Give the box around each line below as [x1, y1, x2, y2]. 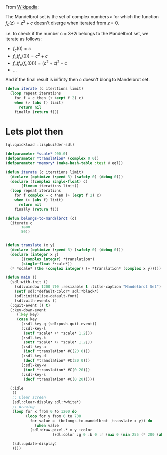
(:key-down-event [10, 307, 46, 313]
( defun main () [5, 275, 37, 280]
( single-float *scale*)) [21, 261, 72, 266]
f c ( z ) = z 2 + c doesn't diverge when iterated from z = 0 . [5, 19, 119, 27]
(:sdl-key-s [21, 372, 46, 377]
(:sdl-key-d [21, 353, 46, 359]
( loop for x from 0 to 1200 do [12, 409, 77, 414]
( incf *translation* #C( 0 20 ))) [23, 367, 91, 372]
